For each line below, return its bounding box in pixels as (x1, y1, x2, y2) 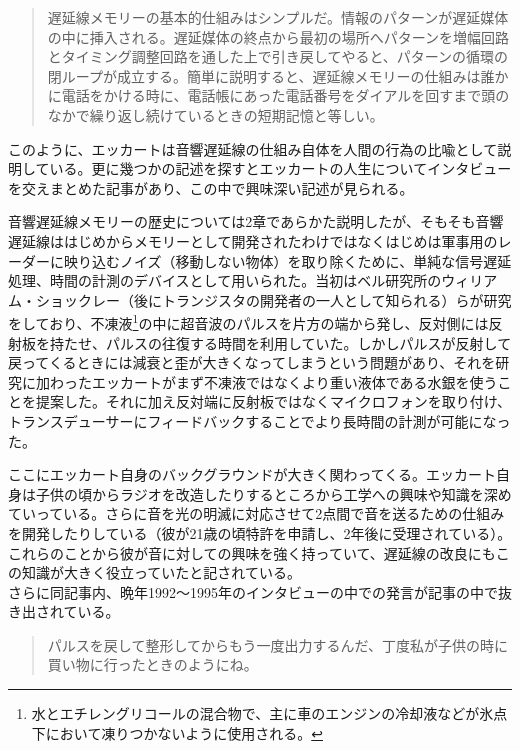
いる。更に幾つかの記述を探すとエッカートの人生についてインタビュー (49, 158, 512, 179)
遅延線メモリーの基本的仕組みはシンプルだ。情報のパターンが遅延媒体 (47, 7, 509, 27)
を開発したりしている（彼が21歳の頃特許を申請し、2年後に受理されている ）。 (8, 522, 512, 543)
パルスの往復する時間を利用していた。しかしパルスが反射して (105, 332, 512, 353)
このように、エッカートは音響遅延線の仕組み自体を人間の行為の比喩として (8, 138, 498, 159)
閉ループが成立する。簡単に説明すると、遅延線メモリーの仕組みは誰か (47, 65, 509, 86)
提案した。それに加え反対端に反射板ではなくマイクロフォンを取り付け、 (35, 391, 512, 412)
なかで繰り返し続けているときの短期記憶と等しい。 (47, 104, 384, 125)
